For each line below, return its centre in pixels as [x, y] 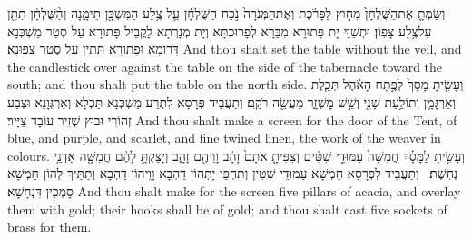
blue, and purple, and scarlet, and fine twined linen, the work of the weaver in [224, 138]
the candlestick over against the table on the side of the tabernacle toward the [225, 66]
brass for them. [49, 227]
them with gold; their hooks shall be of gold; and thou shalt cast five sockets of [227, 209]
